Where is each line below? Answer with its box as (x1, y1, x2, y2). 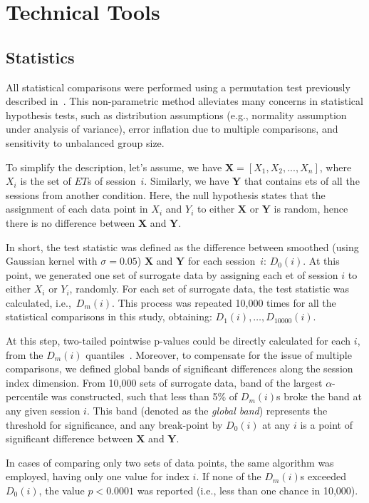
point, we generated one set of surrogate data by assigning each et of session (6, 267, 338, 282)
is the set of (20, 173, 71, 188)
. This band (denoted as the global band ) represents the (86, 403, 328, 418)
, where (319, 159, 352, 174)
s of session (87, 173, 136, 188)
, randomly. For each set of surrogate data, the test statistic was (69, 281, 349, 296)
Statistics (6, 46, 75, 68)
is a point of (300, 417, 353, 432)
